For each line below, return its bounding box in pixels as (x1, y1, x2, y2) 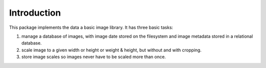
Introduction (9, 7, 61, 18)
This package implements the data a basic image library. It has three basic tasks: (9, 24, 173, 30)
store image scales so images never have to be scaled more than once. (21, 54, 166, 60)
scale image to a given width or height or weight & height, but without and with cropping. (21, 47, 202, 53)
